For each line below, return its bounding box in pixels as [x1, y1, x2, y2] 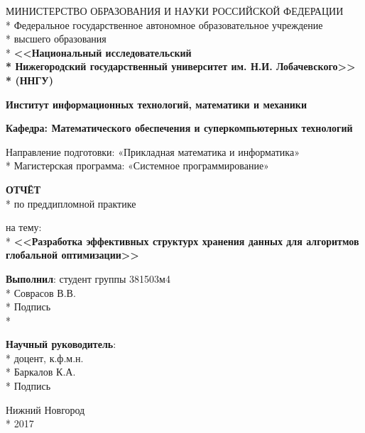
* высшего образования [6, 31, 107, 46]
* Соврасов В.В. [6, 285, 76, 300]
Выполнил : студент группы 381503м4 [6, 271, 170, 286]
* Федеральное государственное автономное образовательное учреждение [6, 17, 323, 32]
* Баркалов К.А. [6, 364, 76, 379]
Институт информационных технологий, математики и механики [6, 96, 307, 111]
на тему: [6, 220, 42, 235]
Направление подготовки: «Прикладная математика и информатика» [6, 144, 300, 159]
